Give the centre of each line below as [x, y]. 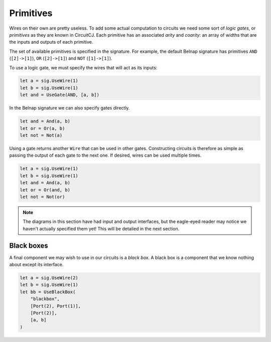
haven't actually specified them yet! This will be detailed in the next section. [101, 229]
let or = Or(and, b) [45, 190]
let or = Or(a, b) [42, 128]
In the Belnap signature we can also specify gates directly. [70, 108]
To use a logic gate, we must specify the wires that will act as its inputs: [83, 67]
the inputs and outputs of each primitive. [51, 42]
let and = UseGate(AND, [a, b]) [60, 95]
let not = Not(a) [41, 135]
